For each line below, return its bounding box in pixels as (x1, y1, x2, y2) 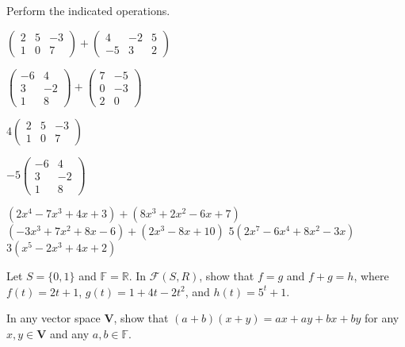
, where (353, 267, 389, 283)
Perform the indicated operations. (6, 2, 170, 18)
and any (50, 325, 90, 341)
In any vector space (6, 310, 101, 326)
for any (364, 310, 399, 326)
